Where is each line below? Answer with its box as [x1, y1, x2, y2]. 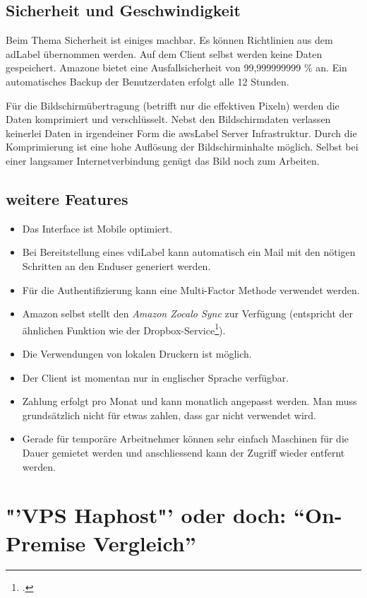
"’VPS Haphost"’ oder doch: [6, 500, 287, 529]
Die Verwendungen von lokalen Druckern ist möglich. [22, 346, 252, 360]
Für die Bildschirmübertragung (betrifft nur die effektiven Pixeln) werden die [6, 98, 339, 112]
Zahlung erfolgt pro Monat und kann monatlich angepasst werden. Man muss [22, 394, 357, 409]
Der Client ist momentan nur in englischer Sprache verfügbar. [22, 370, 289, 385]
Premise [6, 528, 86, 557]
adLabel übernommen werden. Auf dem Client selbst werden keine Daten [6, 46, 323, 61]
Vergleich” [92, 528, 196, 557]
